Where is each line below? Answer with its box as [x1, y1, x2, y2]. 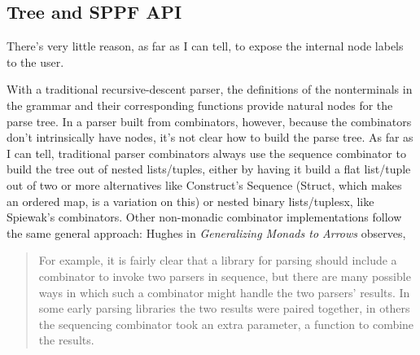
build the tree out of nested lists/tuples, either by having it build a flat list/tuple [7, 160, 411, 177]
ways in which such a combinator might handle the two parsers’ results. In [38, 283, 410, 300]
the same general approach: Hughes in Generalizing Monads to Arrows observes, [7, 224, 406, 241]
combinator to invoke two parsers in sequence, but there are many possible [38, 267, 411, 284]
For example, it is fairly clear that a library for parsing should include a [38, 252, 397, 269]
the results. [38, 331, 94, 348]
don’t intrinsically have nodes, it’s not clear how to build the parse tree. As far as [7, 129, 413, 146]
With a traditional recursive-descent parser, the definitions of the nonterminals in [7, 81, 413, 98]
